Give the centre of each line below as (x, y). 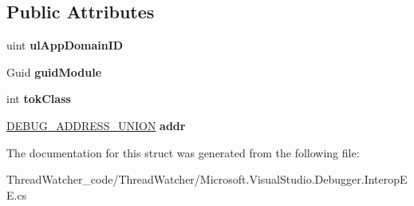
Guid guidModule (54, 71)
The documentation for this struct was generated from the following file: (183, 152)
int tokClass (39, 99)
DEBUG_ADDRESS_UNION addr (96, 125)
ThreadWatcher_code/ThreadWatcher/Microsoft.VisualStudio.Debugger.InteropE (207, 179)
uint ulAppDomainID (65, 45)
